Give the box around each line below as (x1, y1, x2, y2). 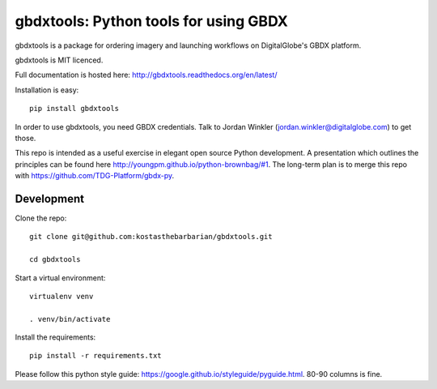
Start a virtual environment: (15, 272, 106, 283)
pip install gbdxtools (29, 104, 120, 113)
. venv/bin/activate (29, 314, 111, 323)
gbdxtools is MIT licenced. (15, 55, 104, 65)
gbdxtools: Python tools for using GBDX (15, 12, 289, 30)
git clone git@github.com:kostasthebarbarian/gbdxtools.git (29, 232, 273, 242)
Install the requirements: (15, 332, 96, 342)
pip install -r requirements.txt (29, 351, 162, 361)
